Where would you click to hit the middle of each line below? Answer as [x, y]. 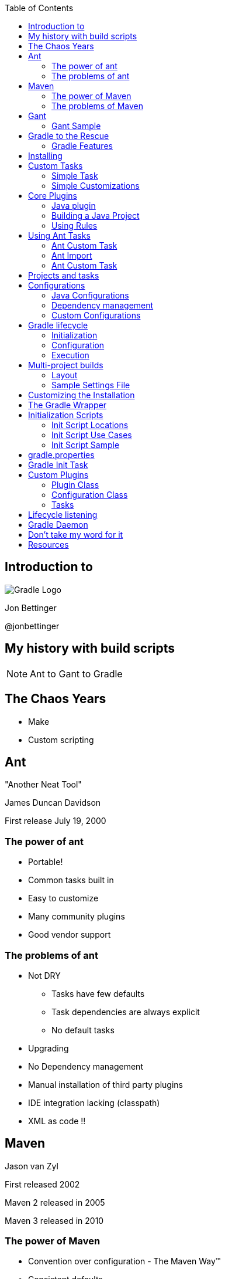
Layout [65, 375]
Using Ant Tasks [59, 235]
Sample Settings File [91, 385]
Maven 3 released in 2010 [54, 1220]
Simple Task [75, 176]
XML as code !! [57, 1121]
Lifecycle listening [63, 515]
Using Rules [75, 225]
